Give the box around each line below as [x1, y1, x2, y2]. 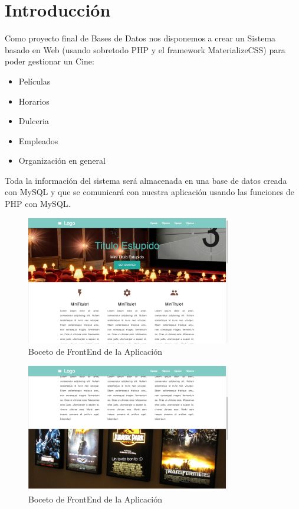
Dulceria [18, 115, 49, 127]
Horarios [18, 95, 50, 107]
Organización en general [18, 154, 106, 167]
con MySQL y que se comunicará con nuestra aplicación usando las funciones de [5, 186, 295, 198]
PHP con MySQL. [5, 197, 71, 210]
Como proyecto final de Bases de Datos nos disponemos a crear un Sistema [5, 32, 276, 44]
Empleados [18, 134, 58, 147]
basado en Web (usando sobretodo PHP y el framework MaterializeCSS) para [5, 43, 285, 56]
